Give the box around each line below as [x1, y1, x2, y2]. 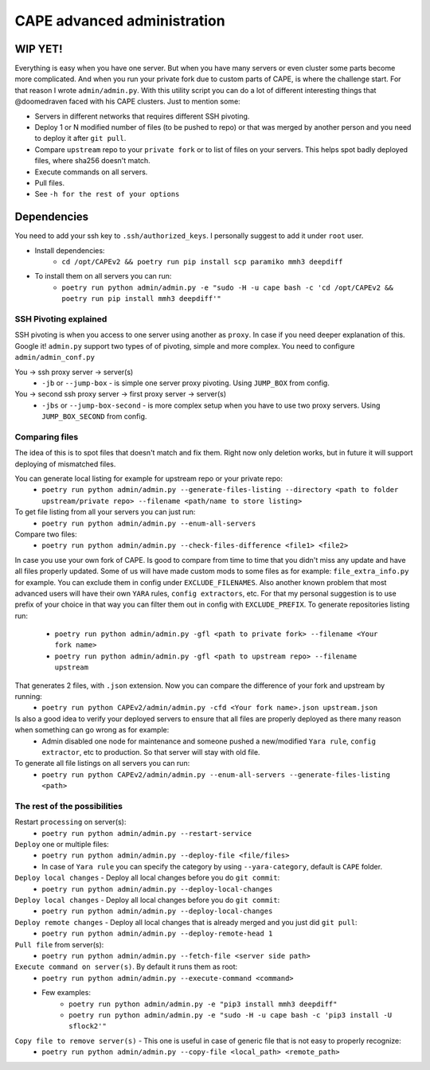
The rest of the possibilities [14, 800, 123, 811]
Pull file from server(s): [14, 939, 104, 949]
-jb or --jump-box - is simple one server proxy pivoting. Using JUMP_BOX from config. [41, 378, 330, 388]
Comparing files [14, 431, 79, 442]
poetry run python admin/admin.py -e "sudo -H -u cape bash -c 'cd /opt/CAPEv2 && [61, 283, 393, 292]
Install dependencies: [34, 245, 105, 255]
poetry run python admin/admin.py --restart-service [41, 829, 252, 838]
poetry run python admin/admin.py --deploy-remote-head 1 [41, 929, 273, 939]
